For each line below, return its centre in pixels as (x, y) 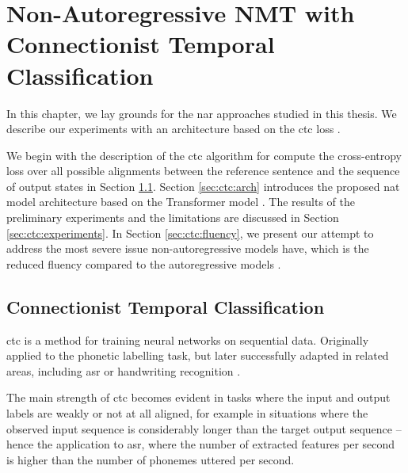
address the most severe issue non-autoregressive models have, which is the (188, 248)
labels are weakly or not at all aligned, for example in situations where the (187, 413)
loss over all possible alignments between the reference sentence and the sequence (203, 171)
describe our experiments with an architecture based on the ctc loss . (173, 129)
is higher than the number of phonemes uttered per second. (151, 459)
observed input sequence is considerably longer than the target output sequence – (204, 428)
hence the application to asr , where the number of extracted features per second (201, 444)
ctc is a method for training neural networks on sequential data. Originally (188, 339)
